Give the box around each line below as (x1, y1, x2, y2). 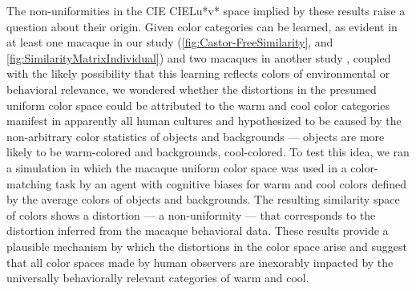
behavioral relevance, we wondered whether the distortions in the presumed (6, 80, 377, 97)
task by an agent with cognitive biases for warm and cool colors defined (55, 175, 406, 192)
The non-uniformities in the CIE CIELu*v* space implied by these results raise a (6, 2, 406, 18)
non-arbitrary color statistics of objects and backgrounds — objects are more (6, 127, 385, 144)
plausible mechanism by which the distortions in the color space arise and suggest (6, 237, 408, 254)
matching (6, 175, 52, 192)
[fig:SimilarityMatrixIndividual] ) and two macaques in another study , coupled (6, 49, 391, 66)
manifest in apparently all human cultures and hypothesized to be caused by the (6, 112, 402, 129)
